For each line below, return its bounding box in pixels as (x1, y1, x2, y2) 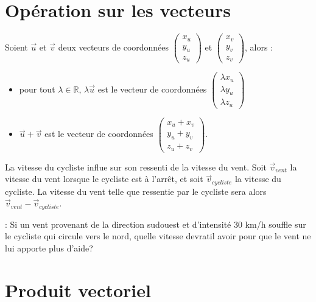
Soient (5, 41, 28, 54)
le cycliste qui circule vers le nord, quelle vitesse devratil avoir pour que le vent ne (5, 230, 311, 242)
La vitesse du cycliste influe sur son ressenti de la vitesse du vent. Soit (5, 160, 267, 173)
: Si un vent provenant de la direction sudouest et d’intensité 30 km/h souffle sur (5, 217, 306, 230)
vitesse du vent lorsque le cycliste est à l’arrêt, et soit (5, 172, 203, 185)
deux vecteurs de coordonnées (58, 41, 169, 54)
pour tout (19, 82, 55, 95)
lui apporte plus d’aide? (5, 242, 93, 255)
